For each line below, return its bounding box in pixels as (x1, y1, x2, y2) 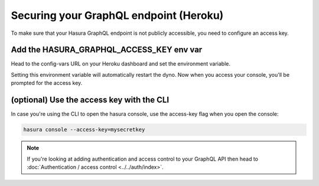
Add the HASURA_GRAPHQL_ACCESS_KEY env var (11, 45, 203, 55)
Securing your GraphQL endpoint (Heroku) (11, 9, 224, 22)
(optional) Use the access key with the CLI (11, 95, 170, 105)
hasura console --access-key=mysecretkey (23, 126, 145, 133)
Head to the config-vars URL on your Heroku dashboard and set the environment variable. (11, 60, 230, 67)
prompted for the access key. (11, 80, 83, 87)
